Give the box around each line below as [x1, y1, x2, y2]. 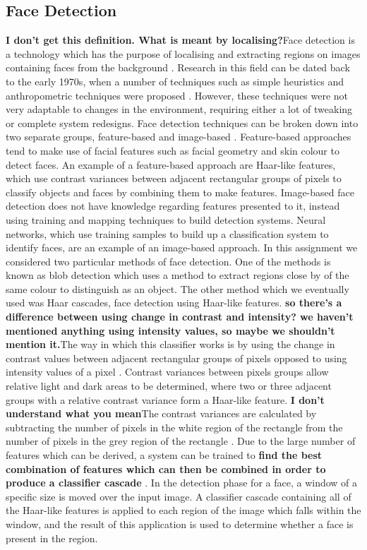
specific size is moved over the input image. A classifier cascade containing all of [6, 489, 351, 503]
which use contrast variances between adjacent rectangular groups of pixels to [6, 171, 342, 186]
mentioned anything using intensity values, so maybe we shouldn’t [6, 323, 335, 337]
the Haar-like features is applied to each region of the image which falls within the [6, 503, 361, 518]
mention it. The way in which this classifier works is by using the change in [6, 337, 335, 352]
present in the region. [6, 530, 98, 545]
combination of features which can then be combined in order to [6, 461, 326, 476]
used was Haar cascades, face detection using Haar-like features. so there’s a [6, 295, 342, 310]
